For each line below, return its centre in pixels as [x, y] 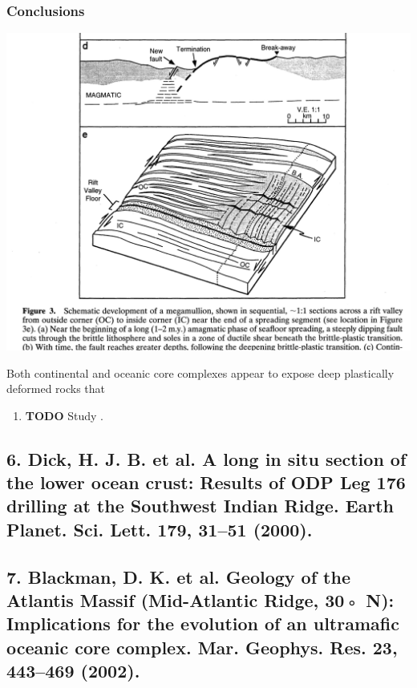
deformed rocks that [56, 389]
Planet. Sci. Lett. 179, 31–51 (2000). [160, 529]
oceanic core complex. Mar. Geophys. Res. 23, [202, 647]
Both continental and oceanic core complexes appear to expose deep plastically [200, 372]
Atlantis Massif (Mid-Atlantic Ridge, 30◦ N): [200, 600]
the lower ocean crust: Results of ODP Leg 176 [206, 482]
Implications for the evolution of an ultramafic [203, 623]
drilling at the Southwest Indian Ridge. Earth [200, 506]
